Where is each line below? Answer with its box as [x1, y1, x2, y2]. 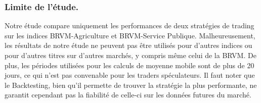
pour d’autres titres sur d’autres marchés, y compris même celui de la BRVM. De [5, 50, 256, 60]
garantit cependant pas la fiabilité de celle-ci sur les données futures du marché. [5, 89, 251, 100]
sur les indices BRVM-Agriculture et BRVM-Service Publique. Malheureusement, [5, 30, 255, 40]
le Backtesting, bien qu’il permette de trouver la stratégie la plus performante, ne [5, 79, 257, 90]
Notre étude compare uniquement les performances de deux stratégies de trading [5, 20, 254, 31]
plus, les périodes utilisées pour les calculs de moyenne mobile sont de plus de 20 [5, 60, 254, 70]
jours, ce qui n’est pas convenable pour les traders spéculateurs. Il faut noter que [5, 70, 255, 80]
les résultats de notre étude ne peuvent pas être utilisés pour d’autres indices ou [5, 40, 252, 50]
